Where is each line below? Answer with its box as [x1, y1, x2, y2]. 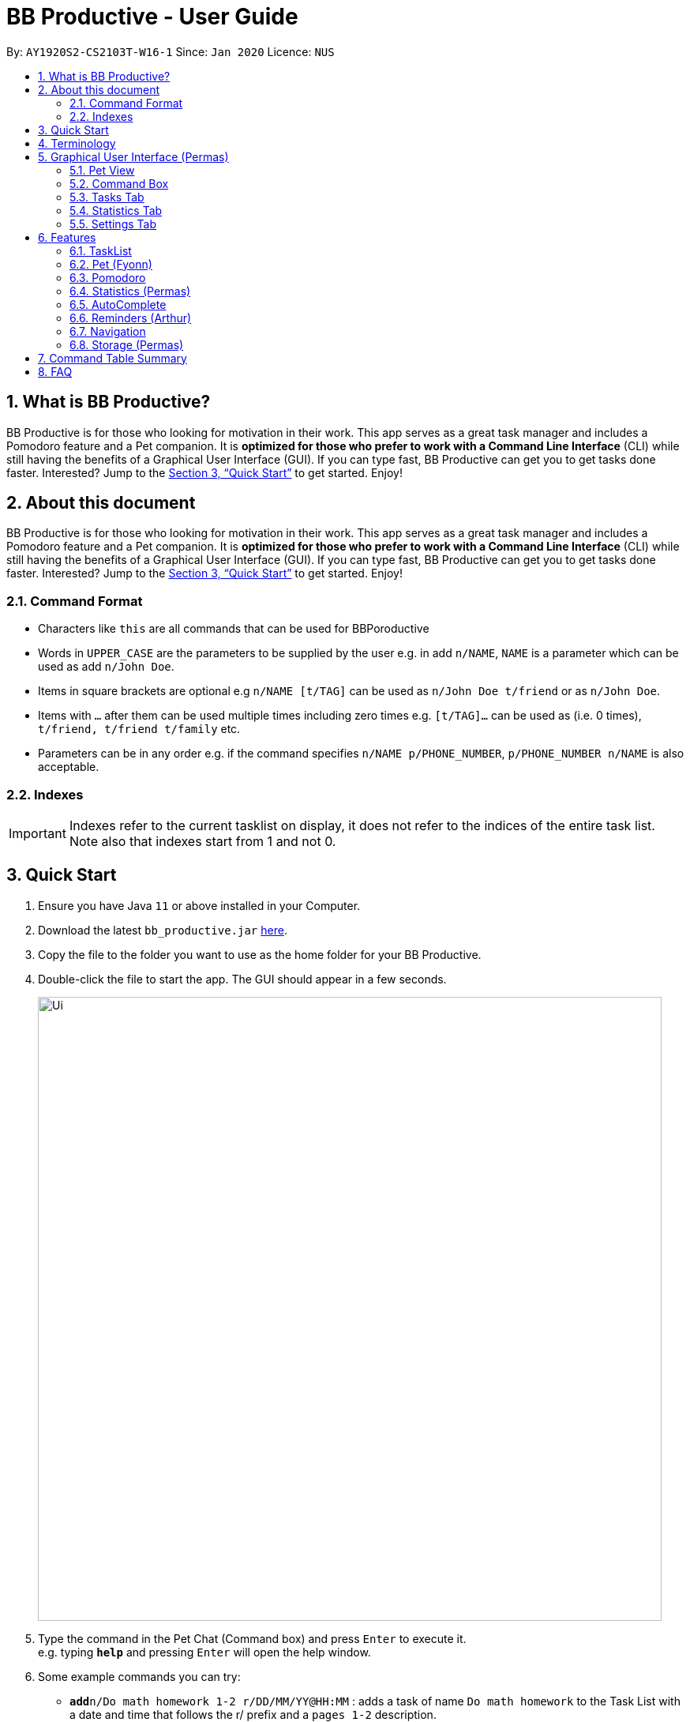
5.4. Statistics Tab [69, 203, 163, 217]
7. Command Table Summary [38, 351, 187, 365]
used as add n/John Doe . [38, 660, 174, 674]
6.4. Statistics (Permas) [69, 284, 191, 298]
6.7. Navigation [69, 324, 146, 338]
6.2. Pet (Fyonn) [69, 257, 152, 271]
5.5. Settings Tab [69, 216, 156, 231]
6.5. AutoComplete [69, 297, 167, 311]
